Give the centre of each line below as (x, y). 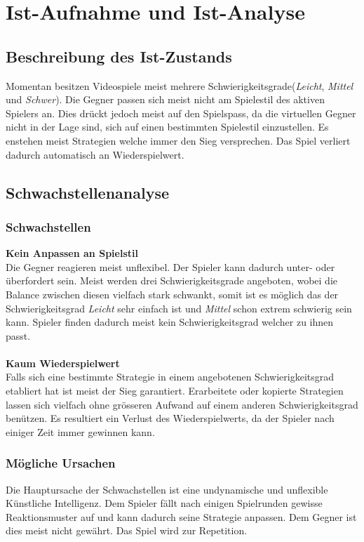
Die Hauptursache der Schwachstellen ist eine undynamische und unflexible (167, 489)
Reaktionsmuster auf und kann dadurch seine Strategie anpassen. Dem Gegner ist (181, 516)
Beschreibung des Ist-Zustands (119, 56)
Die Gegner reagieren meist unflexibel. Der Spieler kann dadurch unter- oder (170, 266)
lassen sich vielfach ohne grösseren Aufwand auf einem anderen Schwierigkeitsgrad (182, 404)
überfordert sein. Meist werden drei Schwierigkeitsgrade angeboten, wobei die (172, 280)
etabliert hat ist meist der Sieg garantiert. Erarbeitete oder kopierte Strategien (175, 391)
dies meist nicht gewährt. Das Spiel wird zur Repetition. (127, 530)
